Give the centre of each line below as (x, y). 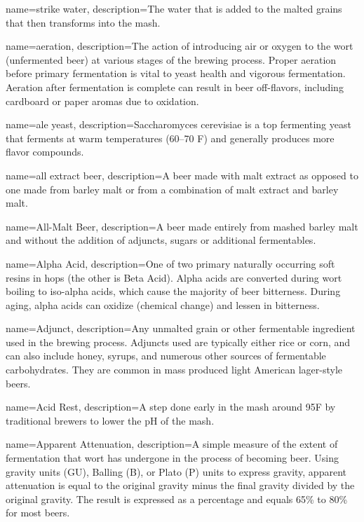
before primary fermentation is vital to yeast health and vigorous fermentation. (176, 73)
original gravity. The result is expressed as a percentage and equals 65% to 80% (177, 499)
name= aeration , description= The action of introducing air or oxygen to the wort (180, 46)
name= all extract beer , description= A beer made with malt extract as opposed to (182, 175)
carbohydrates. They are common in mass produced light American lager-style (174, 370)
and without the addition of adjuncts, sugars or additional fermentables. (161, 240)
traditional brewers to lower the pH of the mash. (110, 420)
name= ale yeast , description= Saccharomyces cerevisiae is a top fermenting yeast (178, 124)
